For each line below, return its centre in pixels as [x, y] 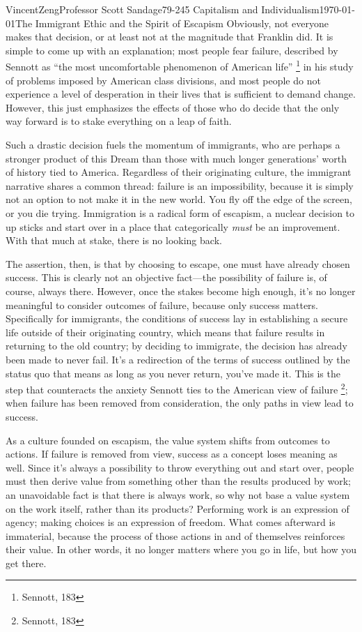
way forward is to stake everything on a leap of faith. [119, 121]
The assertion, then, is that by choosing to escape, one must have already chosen [178, 263]
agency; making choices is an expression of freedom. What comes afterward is [171, 522]
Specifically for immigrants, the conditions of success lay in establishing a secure [177, 318]
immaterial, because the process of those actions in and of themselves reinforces [175, 535]
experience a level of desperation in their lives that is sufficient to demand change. [181, 94]
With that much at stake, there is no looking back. [114, 240]
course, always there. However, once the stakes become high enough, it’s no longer [181, 291]
